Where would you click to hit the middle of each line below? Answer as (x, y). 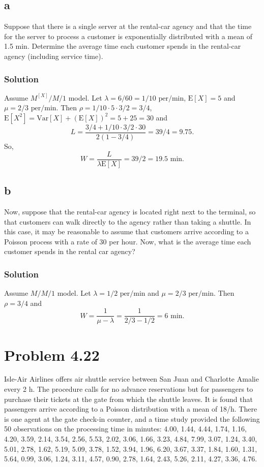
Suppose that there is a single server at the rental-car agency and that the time (128, 26)
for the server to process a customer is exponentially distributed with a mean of (128, 36)
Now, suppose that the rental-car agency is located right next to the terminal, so (130, 211)
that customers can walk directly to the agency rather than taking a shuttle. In (128, 221)
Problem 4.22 (52, 354)
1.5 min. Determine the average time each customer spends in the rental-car (123, 46)
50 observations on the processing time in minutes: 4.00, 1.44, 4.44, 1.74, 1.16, (125, 429)
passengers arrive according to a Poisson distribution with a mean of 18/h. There (131, 409)
